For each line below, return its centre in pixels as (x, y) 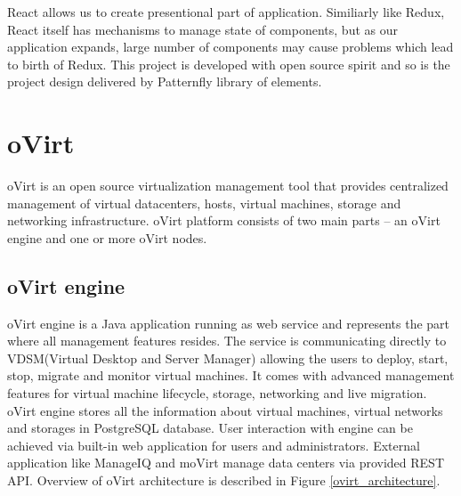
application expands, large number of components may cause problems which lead (230, 47)
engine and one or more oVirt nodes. (107, 237)
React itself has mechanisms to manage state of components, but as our (202, 29)
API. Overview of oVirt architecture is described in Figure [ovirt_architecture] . (224, 480)
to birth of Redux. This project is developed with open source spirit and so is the (229, 64)
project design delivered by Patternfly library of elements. (165, 81)
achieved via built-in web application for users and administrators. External (214, 445)
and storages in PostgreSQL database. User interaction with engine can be (210, 428)
